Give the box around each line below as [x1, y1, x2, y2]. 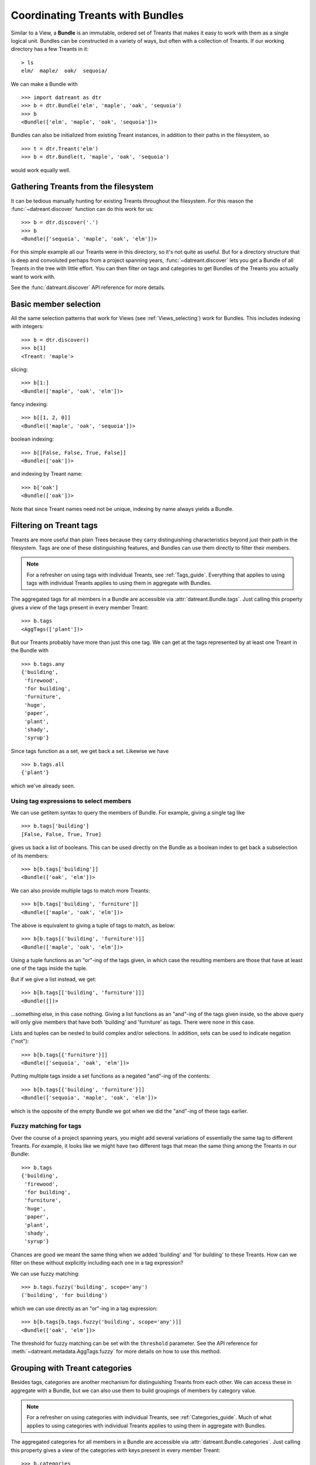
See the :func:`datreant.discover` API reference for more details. [11, 284, 166, 291]
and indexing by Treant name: [11, 471, 83, 478]
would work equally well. [11, 166, 71, 173]
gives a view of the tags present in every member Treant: [11, 604, 149, 611]
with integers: [11, 323, 44, 330]
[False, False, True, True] [21, 831, 102, 837]
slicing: [11, 366, 29, 373]
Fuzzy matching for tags [11, 1122, 82, 1130]
